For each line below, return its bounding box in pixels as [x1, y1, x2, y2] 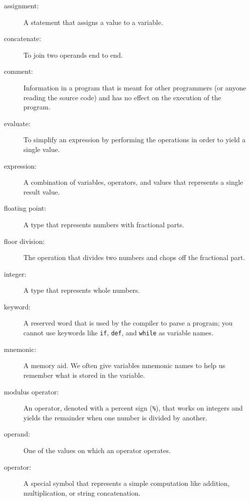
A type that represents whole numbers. [23, 285, 140, 295]
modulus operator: [4, 386, 59, 396]
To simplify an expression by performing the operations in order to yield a [23, 134, 246, 145]
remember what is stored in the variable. [23, 370, 145, 380]
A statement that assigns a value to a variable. [23, 17, 163, 27]
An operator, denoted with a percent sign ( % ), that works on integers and [23, 403, 243, 413]
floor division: [4, 236, 45, 246]
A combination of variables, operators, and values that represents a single [23, 177, 243, 187]
